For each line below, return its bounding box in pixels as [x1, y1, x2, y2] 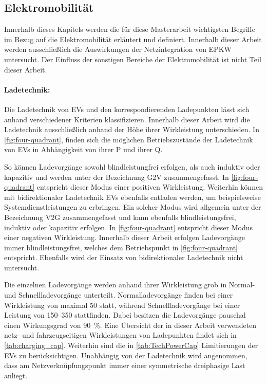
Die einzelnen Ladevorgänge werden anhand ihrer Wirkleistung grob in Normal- [4, 279, 255, 290]
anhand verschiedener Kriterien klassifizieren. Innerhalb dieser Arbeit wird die [4, 114, 250, 124]
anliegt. [4, 370, 28, 380]
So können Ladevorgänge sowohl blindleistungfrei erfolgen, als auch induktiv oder [4, 161, 260, 172]
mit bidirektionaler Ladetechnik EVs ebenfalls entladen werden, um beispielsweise [4, 191, 261, 202]
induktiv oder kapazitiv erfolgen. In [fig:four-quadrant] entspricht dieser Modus [4, 222, 253, 232]
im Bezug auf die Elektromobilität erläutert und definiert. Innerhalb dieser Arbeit [4, 33, 262, 44]
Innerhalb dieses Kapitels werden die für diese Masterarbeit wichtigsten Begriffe [4, 24, 255, 34]
